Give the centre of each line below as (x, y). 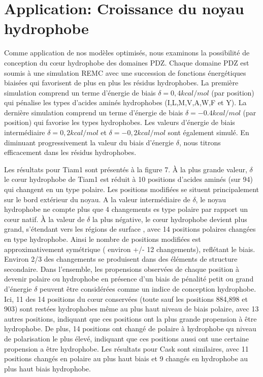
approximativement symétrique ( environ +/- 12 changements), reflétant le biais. (130, 249)
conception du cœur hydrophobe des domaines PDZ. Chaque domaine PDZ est (127, 62)
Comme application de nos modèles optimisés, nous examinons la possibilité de (127, 53)
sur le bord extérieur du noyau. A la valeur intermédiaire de (97, 199)
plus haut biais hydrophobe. (47, 368)
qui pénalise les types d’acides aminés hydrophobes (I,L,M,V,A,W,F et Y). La (125, 102)
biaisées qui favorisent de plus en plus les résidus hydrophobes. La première (121, 83)
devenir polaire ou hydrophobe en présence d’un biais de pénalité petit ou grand (129, 279)
